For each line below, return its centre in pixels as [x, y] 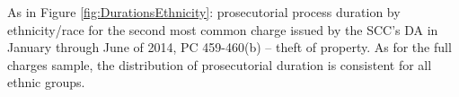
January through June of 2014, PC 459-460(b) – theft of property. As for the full [229, 47]
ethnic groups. [46, 82]
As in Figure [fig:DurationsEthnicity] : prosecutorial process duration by [204, 12]
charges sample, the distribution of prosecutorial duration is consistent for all [220, 64]
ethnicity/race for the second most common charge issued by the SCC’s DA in [223, 29]
